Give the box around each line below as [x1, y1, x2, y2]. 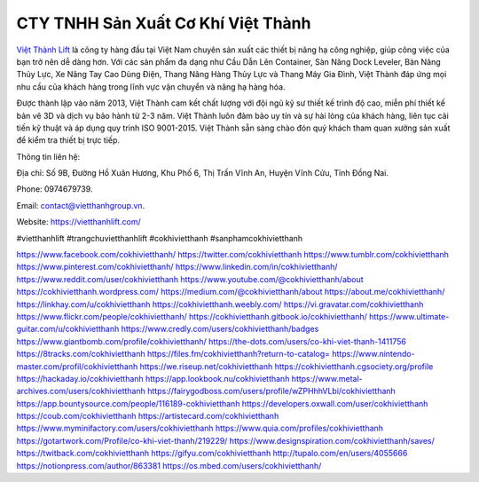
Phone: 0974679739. [16, 184, 93, 194]
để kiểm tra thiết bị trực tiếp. [16, 135, 120, 146]
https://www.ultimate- [369, 311, 450, 321]
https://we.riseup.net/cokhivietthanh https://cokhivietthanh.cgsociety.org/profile [139, 360, 434, 372]
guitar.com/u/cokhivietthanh [16, 324, 120, 335]
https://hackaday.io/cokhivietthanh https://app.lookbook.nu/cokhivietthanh [16, 373, 290, 383]
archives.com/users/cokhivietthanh [16, 386, 145, 397]
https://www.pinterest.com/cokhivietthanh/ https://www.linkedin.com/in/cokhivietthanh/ [16, 262, 338, 273]
